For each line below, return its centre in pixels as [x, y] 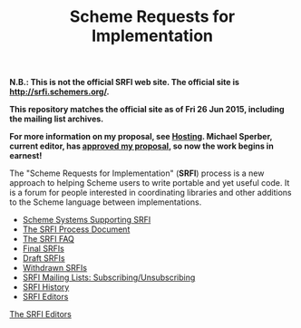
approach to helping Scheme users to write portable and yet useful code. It [150, 183]
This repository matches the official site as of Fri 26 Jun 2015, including [147, 110]
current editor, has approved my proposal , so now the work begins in [141, 146]
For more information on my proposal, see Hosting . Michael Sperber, [141, 137]
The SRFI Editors [41, 314]
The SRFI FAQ [49, 239]
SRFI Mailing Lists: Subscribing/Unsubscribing [109, 277]
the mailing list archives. [57, 119]
